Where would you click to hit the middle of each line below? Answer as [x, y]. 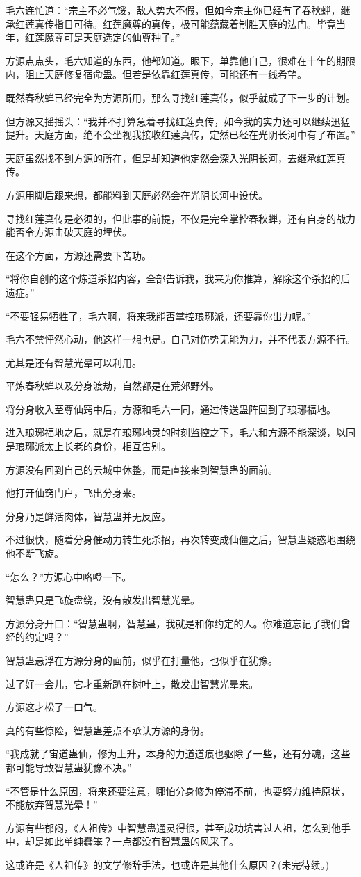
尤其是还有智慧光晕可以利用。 [74, 362]
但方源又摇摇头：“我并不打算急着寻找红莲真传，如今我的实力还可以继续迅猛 [178, 121]
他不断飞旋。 [35, 553]
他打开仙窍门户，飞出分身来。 [74, 493]
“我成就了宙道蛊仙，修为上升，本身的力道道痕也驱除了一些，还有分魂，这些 [178, 754]
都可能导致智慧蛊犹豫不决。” [69, 767]
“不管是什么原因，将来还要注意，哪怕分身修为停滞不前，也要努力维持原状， [178, 790]
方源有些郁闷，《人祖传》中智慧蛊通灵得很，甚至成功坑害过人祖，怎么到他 [173, 827]
